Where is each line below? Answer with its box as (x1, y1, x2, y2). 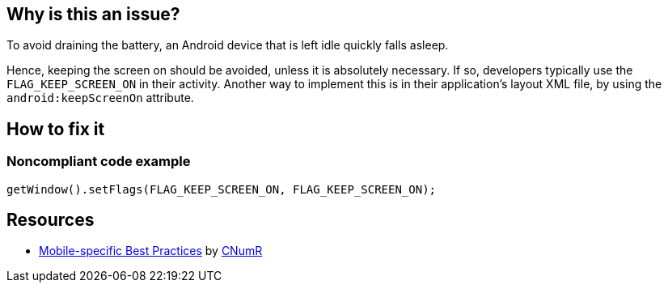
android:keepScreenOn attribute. (6, 91, 194, 105)
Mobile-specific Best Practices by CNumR (39, 244, 263, 258)
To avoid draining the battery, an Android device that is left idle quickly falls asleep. (6, 38, 449, 53)
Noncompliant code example (6, 153, 191, 170)
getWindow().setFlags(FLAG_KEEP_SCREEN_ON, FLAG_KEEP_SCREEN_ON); (6, 182, 437, 196)
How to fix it (6, 118, 105, 139)
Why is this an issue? (6, 4, 180, 24)
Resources (6, 210, 95, 231)
